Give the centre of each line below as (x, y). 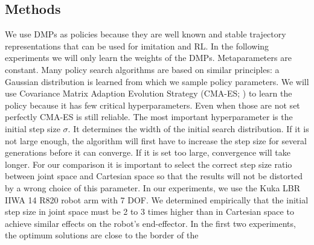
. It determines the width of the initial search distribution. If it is (188, 128)
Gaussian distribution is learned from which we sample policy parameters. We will (157, 81)
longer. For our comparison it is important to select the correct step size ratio (149, 164)
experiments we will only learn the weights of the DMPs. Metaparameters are (148, 58)
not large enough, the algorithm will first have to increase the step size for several (156, 140)
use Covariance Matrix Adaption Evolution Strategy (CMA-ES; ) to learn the (149, 93)
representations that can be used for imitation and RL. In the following (137, 46)
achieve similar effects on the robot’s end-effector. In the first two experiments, (150, 223)
